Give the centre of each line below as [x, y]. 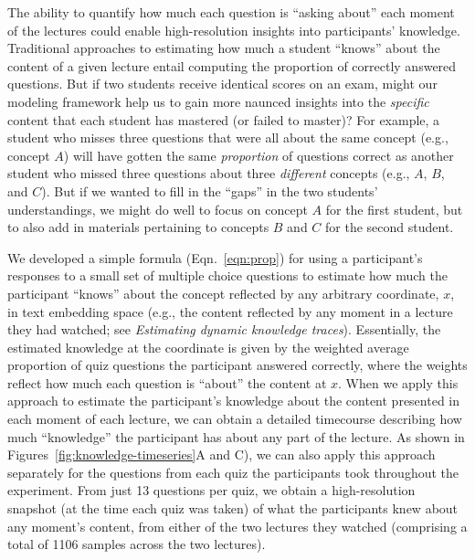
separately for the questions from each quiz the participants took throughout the [233, 472]
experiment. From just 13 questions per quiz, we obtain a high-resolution [211, 490]
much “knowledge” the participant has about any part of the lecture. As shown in [236, 436]
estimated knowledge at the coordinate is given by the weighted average [208, 347]
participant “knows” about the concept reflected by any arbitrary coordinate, [223, 293]
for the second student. [390, 227]
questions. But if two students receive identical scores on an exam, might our [222, 84]
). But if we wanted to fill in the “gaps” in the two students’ [210, 190]
